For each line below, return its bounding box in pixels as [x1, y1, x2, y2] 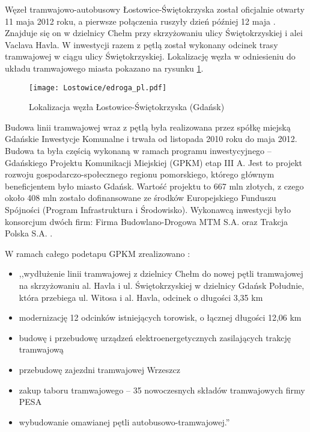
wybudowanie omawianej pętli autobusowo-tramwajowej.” [19, 415, 230, 428]
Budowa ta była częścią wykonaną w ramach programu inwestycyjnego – [5, 144, 272, 156]
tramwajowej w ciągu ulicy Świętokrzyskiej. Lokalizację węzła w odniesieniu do [5, 50, 296, 63]
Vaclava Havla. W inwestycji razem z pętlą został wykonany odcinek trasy [5, 38, 278, 51]
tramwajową [19, 343, 64, 356]
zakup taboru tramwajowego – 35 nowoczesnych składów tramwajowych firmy [19, 383, 305, 396]
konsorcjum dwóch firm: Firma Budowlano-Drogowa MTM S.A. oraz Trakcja [5, 215, 288, 227]
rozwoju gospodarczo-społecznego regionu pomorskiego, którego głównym [5, 168, 275, 181]
